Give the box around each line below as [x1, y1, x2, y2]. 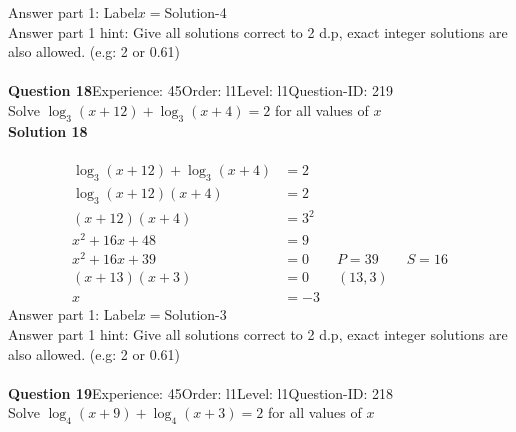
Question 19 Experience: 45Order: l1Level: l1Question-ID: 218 [8, 382, 393, 403]
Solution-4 [164, 2, 227, 22]
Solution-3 [164, 304, 227, 325]
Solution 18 [8, 120, 88, 141]
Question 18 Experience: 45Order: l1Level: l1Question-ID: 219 [8, 80, 393, 101]
